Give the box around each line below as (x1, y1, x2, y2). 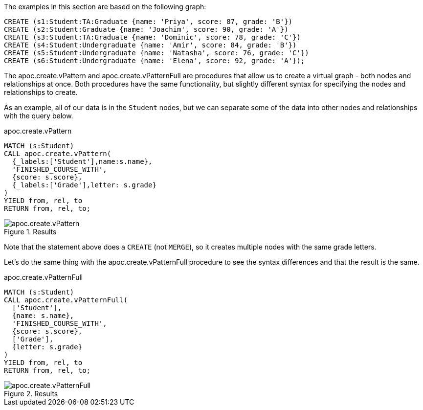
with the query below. (4, 112, 73, 120)
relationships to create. (4, 88, 78, 96)
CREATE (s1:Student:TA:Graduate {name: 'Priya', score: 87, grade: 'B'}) (4, 18, 293, 25)
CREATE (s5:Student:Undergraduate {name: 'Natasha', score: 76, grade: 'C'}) (4, 49, 309, 57)
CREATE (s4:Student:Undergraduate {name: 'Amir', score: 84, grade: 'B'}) (4, 41, 297, 49)
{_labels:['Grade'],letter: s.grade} (12, 181, 156, 189)
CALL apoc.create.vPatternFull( (4, 296, 128, 304)
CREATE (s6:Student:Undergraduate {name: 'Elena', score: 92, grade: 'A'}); (4, 57, 305, 65)
